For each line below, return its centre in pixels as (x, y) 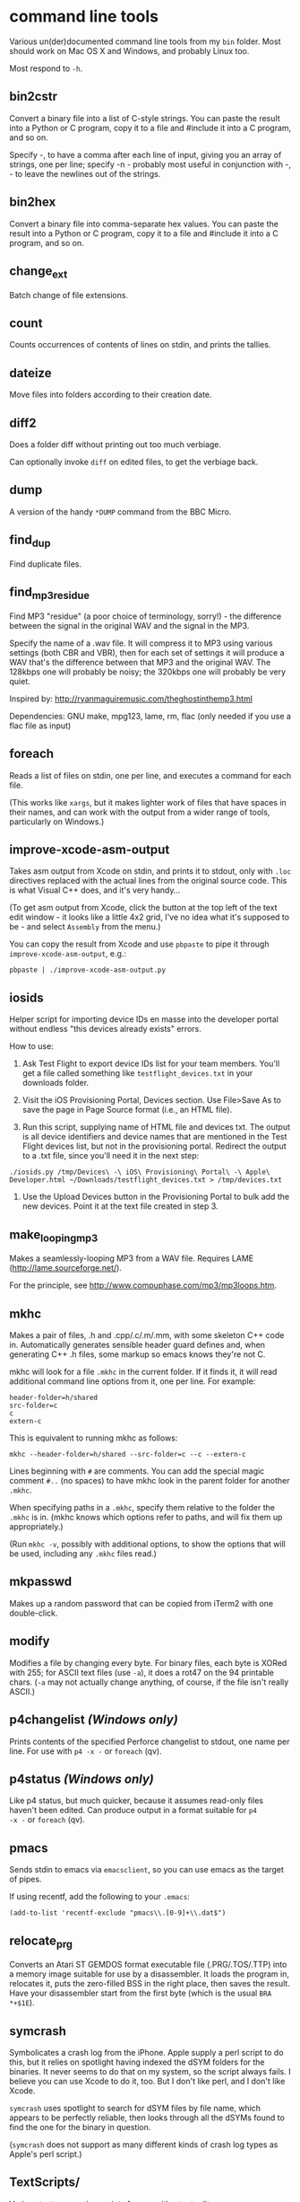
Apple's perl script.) (46, 2154)
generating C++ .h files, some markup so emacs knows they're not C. (137, 1354)
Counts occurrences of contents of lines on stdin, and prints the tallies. (140, 345)
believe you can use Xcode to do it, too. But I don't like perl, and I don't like (147, 2081)
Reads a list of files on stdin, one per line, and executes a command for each (150, 775)
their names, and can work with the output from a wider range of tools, (140, 812)
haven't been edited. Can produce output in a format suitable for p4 (133, 1810)
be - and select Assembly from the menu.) (85, 927)
